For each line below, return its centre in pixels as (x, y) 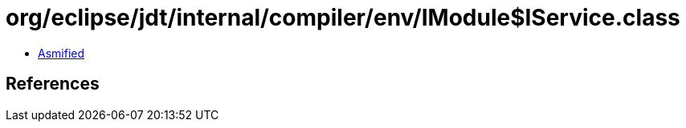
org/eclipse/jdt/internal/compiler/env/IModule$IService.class (343, 18)
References (53, 84)
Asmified (61, 53)
